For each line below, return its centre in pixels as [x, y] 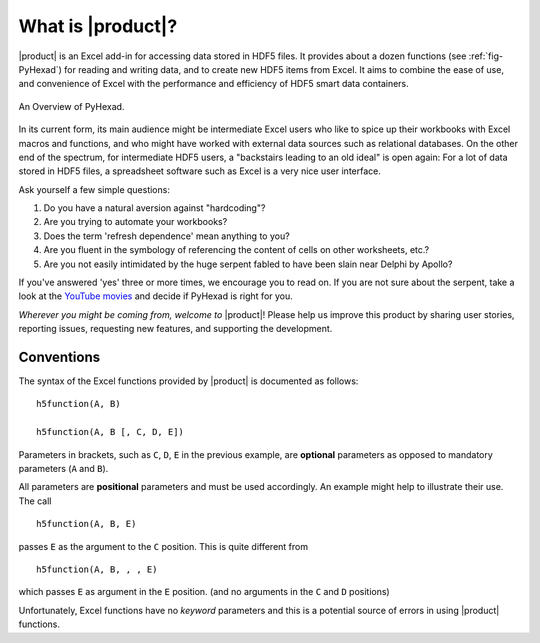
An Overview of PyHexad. [71, 106]
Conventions [59, 357]
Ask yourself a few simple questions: [94, 189]
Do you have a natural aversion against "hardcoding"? [154, 208]
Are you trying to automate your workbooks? [135, 222]
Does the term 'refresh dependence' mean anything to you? [166, 236]
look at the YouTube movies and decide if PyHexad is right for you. [156, 296]
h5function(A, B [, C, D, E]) [110, 432]
